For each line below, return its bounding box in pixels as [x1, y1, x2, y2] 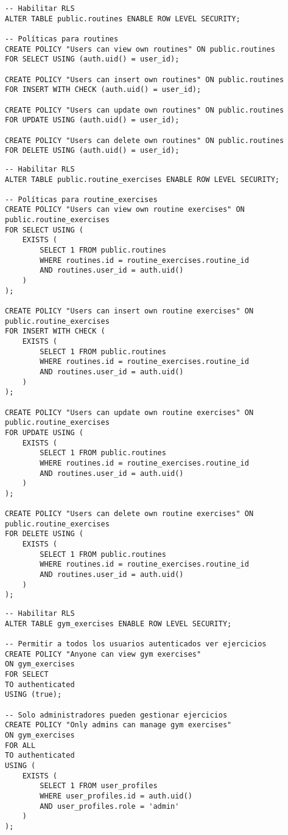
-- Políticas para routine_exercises [5, 195, 158, 204]
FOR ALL [5, 741, 36, 750]
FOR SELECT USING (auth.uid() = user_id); [5, 55, 180, 64]
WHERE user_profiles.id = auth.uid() [40, 791, 192, 800]
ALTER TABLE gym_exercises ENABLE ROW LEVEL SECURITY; [5, 619, 232, 628]
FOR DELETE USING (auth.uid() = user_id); [5, 146, 180, 155]
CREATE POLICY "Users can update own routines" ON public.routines [5, 105, 284, 114]
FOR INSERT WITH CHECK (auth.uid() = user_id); [5, 85, 202, 94]
